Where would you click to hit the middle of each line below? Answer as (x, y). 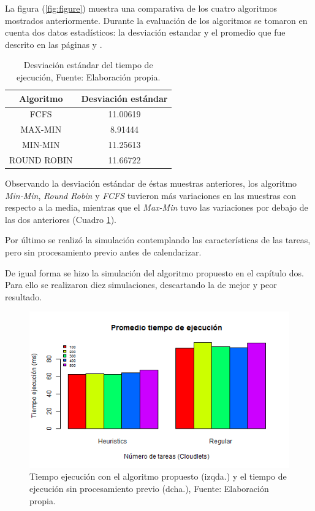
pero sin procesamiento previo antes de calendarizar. (103, 252)
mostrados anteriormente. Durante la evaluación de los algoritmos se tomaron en (156, 20)
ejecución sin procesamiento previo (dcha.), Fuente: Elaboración (149, 488)
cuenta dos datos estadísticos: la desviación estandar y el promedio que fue (145, 32)
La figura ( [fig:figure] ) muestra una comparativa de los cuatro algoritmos (141, 8)
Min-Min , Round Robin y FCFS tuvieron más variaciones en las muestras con (151, 195)
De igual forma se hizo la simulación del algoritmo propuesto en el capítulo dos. (154, 272)
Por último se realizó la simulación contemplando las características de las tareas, (158, 240)
